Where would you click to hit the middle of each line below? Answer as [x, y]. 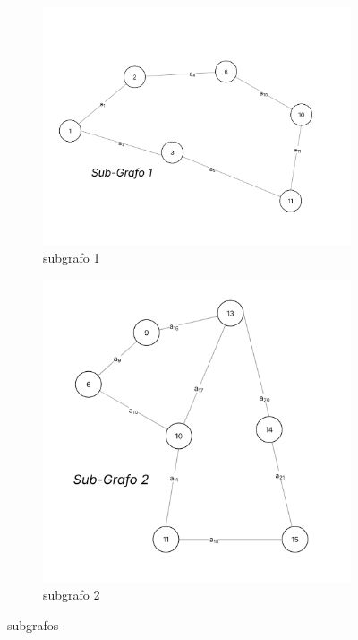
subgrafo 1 [72, 258]
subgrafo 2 [72, 595]
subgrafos [33, 625]
